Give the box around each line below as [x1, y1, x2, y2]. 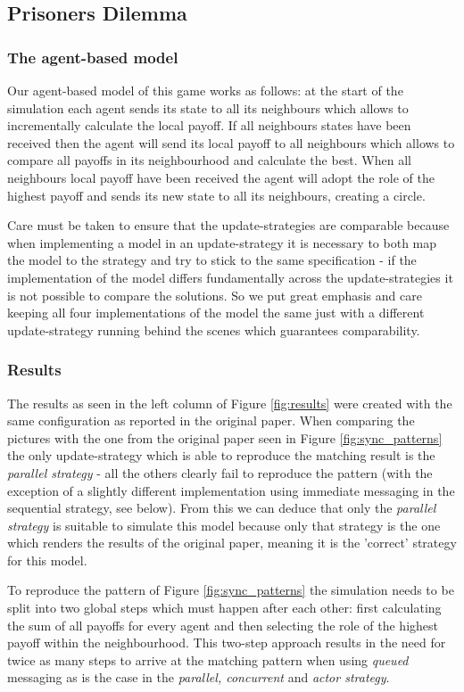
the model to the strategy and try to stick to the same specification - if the [7, 251, 417, 269]
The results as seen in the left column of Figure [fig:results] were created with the [7, 393, 452, 412]
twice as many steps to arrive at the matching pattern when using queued [7, 650, 409, 669]
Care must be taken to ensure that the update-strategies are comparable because [7, 216, 450, 235]
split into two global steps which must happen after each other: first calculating [7, 598, 442, 617]
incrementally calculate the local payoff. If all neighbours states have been [7, 116, 411, 135]
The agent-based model [7, 45, 178, 68]
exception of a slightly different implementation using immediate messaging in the [7, 481, 455, 499]
